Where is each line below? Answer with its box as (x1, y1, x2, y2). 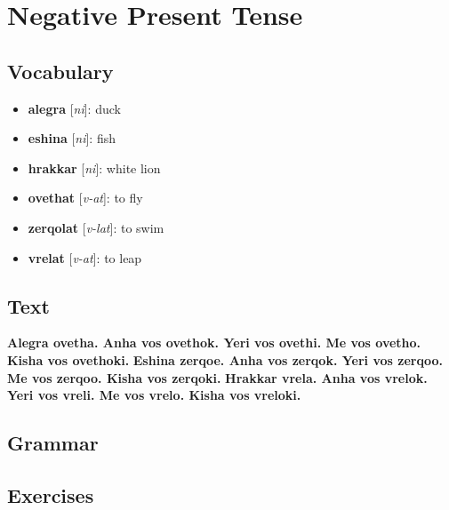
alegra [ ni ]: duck (28, 99, 121, 117)
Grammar (7, 429, 99, 457)
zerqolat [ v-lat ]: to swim (28, 218, 164, 236)
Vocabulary (7, 57, 114, 84)
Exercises (7, 481, 94, 508)
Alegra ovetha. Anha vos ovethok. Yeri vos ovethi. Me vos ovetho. (7, 333, 421, 352)
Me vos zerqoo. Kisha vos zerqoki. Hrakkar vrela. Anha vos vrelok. (7, 368, 428, 386)
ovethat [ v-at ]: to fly (28, 188, 143, 207)
